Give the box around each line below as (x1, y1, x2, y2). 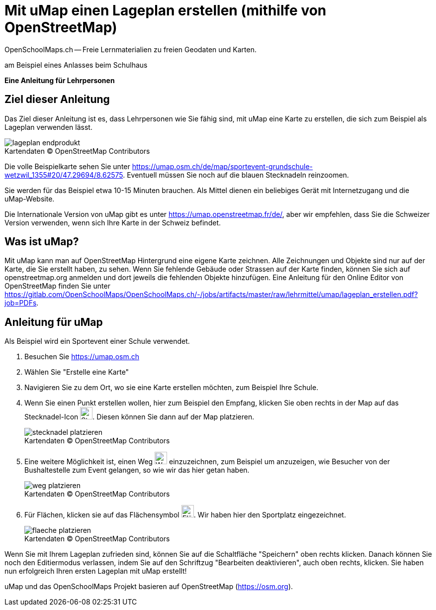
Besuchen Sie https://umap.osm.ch (24, 352, 140, 361)
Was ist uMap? (4, 235, 79, 248)
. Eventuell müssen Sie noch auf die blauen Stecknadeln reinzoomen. (123, 170, 349, 179)
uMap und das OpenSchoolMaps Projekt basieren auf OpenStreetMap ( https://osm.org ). (4, 582, 293, 591)
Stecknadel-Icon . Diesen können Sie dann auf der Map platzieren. (24, 412, 255, 421)
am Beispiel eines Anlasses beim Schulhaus (4, 60, 148, 69)
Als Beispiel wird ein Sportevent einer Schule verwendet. (4, 337, 190, 346)
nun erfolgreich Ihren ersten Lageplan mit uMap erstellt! (4, 567, 187, 576)
